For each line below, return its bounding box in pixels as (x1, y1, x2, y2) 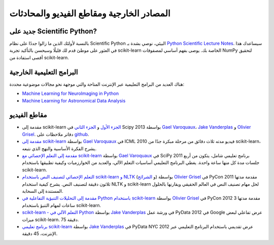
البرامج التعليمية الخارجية (9, 67, 78, 76)
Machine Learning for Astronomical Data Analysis (22, 97, 126, 103)
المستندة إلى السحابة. (22, 188, 63, 194)
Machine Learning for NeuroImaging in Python (22, 90, 119, 96)
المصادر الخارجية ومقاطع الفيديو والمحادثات (9, 8, 171, 19)
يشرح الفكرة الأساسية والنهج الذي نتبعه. (22, 145, 96, 152)
